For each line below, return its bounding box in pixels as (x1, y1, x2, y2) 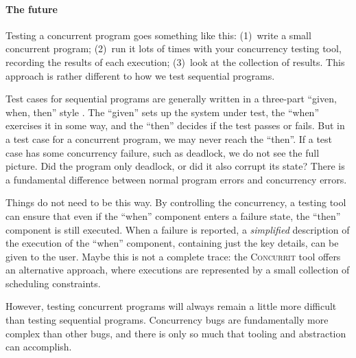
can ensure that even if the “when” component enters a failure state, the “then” (5, 208, 341, 223)
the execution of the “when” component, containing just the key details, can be (5, 236, 339, 250)
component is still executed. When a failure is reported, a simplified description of (5, 222, 350, 236)
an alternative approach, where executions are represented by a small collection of (5, 262, 350, 277)
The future (5, 1, 58, 16)
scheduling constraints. (5, 276, 101, 290)
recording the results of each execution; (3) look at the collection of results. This (5, 54, 345, 69)
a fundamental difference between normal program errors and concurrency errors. (5, 172, 347, 186)
